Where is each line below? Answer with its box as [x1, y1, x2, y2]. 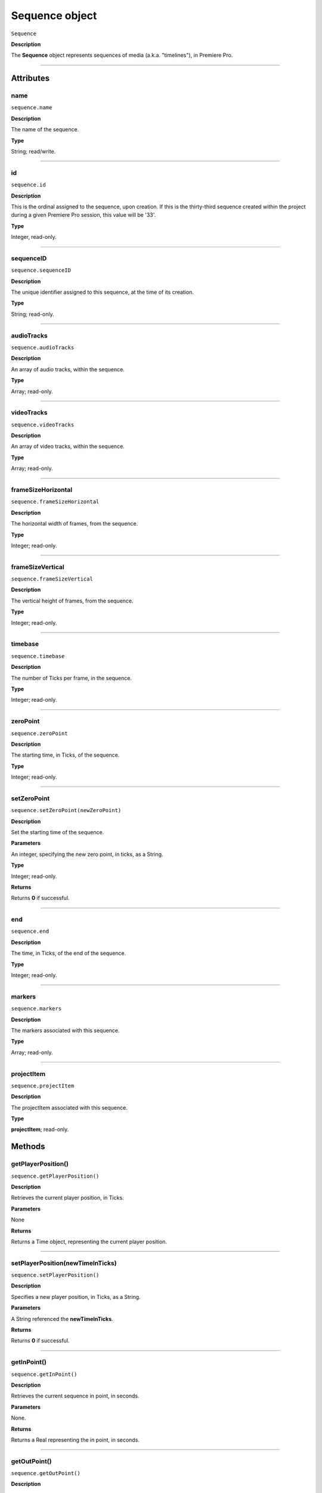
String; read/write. [11, 148, 56, 155]
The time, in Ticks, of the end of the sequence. [11, 950, 126, 957]
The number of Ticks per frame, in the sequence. [11, 674, 132, 681]
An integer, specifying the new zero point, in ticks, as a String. [11, 850, 163, 858]
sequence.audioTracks [11, 344, 75, 351]
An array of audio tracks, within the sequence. [11, 365, 125, 373]
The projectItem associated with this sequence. [11, 1104, 128, 1111]
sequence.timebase [11, 653, 65, 659]
